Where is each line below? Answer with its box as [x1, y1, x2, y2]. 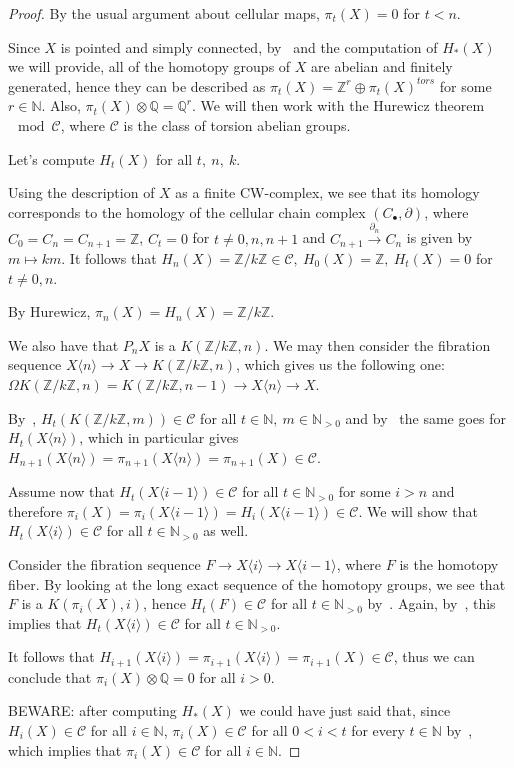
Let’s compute [8, 148, 95, 169]
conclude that [8, 666, 92, 687]
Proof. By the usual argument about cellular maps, [8, 3, 320, 23]
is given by [406, 227, 473, 248]
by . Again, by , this [367, 593, 496, 614]
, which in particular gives [79, 427, 239, 448]
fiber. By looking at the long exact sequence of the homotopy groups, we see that [8, 573, 506, 594]
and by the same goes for [345, 407, 506, 428]
